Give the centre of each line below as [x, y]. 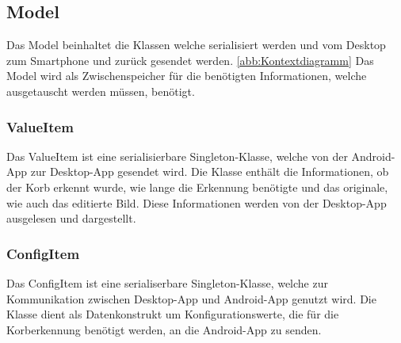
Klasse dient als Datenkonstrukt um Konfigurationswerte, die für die [173, 314]
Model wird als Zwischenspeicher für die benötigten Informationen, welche [187, 76]
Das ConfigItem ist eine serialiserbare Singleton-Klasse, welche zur [167, 282]
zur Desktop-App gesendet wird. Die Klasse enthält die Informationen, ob [210, 171]
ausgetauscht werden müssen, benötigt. [101, 91]
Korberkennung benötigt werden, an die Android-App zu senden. [164, 329]
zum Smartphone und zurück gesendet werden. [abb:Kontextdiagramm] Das [190, 60]
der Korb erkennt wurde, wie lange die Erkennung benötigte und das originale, [197, 187]
